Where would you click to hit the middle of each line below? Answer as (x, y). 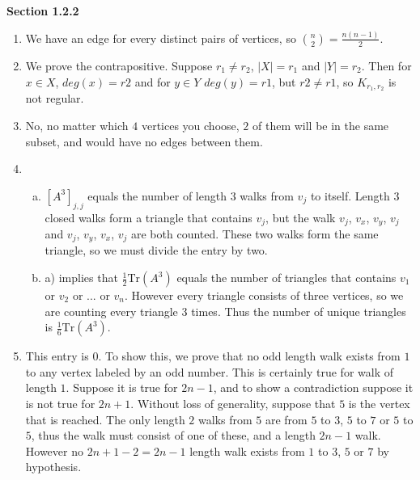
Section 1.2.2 (43, 11)
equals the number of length (157, 195)
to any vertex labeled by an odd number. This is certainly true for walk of (209, 371)
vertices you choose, (190, 125)
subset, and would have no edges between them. (144, 141)
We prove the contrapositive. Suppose (119, 65)
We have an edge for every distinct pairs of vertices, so (161, 38)
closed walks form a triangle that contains (148, 217)
